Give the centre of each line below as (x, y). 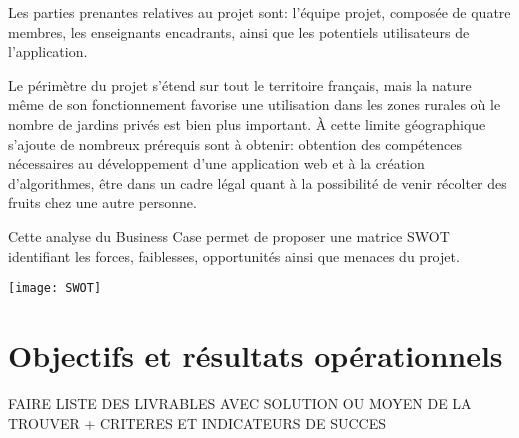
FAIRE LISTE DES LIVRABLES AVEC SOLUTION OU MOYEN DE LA (240, 402)
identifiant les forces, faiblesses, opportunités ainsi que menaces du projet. (234, 255)
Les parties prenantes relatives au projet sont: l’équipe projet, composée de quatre (259, 12)
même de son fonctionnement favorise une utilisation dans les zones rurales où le (254, 104)
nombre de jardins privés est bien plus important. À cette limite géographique (247, 123)
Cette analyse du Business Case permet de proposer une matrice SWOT (229, 235)
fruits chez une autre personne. (102, 202)
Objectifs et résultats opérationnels (255, 354)
